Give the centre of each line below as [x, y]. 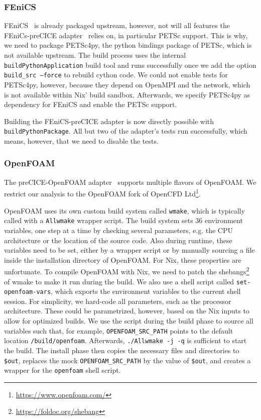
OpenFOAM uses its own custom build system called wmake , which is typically [124, 210]
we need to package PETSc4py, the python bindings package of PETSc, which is [128, 45]
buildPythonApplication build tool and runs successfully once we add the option [130, 65]
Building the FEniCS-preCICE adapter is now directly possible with [109, 121]
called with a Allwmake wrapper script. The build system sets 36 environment [123, 220]
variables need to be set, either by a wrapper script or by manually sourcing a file [129, 250]
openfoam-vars [28, 292]
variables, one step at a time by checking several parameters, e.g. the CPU [118, 230]
